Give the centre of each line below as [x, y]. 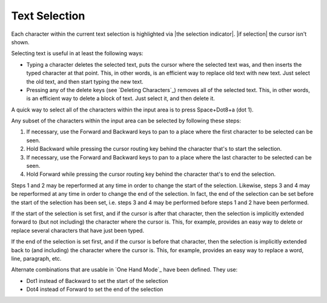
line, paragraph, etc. [36, 258]
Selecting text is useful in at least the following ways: [77, 53]
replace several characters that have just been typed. [78, 230]
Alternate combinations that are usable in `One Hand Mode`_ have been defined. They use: [124, 270]
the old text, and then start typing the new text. [85, 81]
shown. [20, 42]
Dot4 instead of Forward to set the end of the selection [95, 289]
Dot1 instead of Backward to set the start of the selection [97, 281]
